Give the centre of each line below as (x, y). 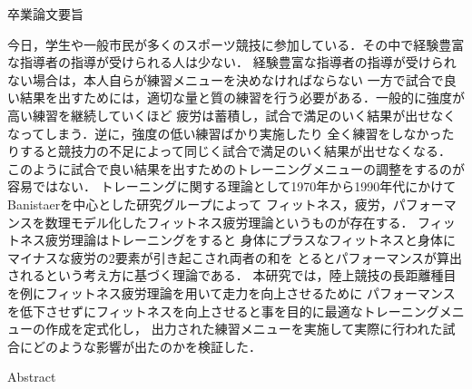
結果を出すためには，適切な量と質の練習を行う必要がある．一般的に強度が (242, 97)
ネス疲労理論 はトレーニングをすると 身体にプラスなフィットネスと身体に (238, 240)
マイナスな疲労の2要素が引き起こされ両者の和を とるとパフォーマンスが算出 (235, 257)
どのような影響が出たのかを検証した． (147, 346)
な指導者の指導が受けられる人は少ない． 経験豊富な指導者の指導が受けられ (232, 62)
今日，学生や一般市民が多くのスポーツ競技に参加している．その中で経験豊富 (236, 44)
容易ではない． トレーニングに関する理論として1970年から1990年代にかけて (232, 186)
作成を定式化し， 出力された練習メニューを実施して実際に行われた (244, 329)
